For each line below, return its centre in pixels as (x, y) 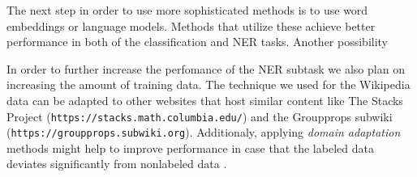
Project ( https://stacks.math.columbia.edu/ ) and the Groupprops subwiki (200, 116)
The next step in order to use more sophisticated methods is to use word (187, 10)
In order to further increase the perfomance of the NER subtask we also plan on (206, 68)
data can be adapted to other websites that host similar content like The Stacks (205, 100)
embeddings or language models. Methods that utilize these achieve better (191, 25)
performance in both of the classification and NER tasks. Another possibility (198, 42)
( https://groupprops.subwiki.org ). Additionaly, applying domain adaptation (204, 132)
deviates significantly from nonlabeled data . (117, 164)
